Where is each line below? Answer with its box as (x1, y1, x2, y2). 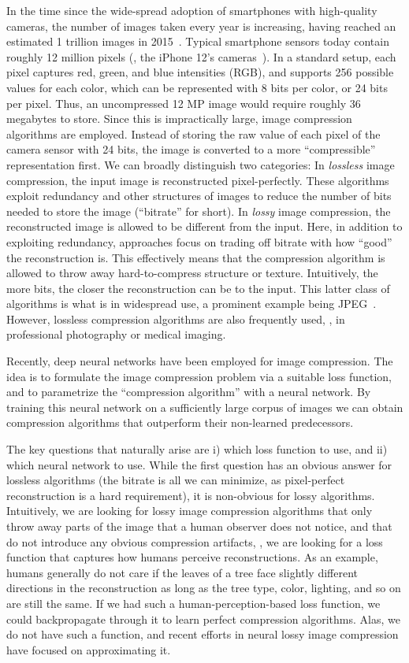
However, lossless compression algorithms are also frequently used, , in (6, 310, 345, 327)
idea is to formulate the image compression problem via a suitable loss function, (6, 368, 392, 384)
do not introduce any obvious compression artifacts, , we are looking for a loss (6, 533, 383, 550)
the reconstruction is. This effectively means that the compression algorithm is (6, 249, 385, 265)
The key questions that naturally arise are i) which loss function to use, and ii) (6, 441, 388, 457)
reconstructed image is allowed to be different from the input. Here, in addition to (6, 218, 403, 235)
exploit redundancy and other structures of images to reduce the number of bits (6, 187, 392, 204)
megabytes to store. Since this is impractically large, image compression (6, 110, 352, 127)
